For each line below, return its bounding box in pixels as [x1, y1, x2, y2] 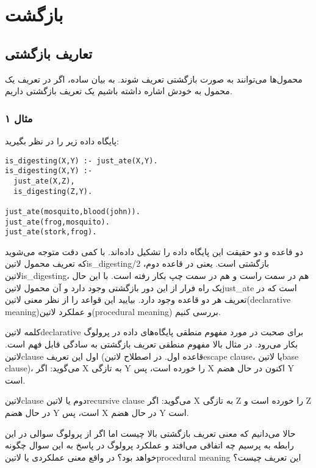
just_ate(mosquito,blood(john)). [5, 207, 140, 216]
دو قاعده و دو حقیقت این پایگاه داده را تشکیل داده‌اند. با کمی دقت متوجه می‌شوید [5, 245, 304, 258]
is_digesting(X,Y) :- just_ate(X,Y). [5, 156, 158, 165]
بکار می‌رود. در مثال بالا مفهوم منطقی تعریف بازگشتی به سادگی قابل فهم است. [5, 337, 298, 350]
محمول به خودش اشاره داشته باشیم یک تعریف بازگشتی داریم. [5, 84, 232, 97]
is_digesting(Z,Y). [13, 187, 93, 196]
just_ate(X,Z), [13, 176, 75, 185]
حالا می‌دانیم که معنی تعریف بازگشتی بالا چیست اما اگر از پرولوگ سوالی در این [5, 426, 296, 439]
